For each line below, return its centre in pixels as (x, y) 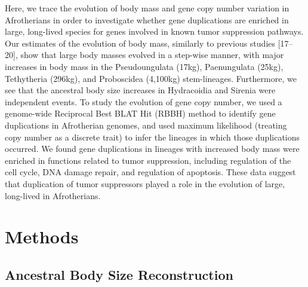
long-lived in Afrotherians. (53, 195)
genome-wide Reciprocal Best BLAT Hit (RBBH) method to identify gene (140, 113)
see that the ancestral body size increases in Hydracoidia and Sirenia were (140, 90)
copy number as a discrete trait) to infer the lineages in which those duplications (153, 137)
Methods (42, 236)
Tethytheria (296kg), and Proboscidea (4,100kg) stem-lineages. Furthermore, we (151, 78)
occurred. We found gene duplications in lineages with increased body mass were (152, 149)
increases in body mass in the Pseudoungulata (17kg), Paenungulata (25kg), (144, 66)
